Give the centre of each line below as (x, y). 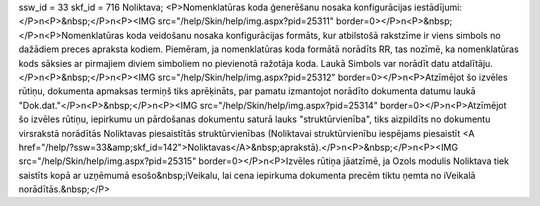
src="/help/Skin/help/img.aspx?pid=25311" (245, 21)
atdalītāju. (472, 63)
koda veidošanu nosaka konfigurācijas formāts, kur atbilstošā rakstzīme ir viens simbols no (313, 35)
